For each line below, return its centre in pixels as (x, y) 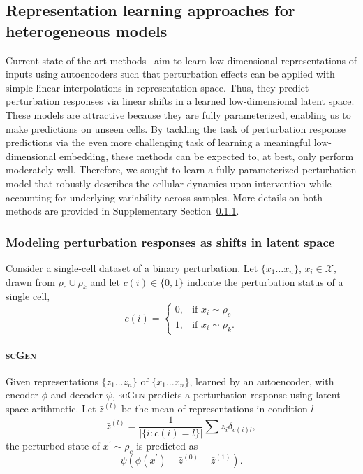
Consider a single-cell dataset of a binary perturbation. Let (132, 267)
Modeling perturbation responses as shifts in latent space (170, 242)
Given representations (52, 381)
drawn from (30, 281)
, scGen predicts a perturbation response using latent (226, 395)
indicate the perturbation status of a (265, 281)
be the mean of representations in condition (215, 409)
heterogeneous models (87, 30)
